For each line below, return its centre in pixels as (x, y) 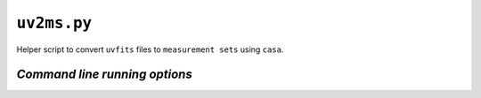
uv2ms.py (54, 23)
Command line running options (105, 75)
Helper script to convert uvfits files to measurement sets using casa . (150, 49)
